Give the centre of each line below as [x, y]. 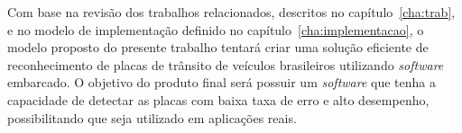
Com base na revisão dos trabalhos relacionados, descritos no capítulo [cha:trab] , [231, 12]
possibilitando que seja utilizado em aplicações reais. [152, 117]
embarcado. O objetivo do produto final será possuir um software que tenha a [222, 82]
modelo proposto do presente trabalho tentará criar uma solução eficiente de [218, 47]
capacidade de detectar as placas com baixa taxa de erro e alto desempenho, [218, 99]
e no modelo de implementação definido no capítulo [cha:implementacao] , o [216, 29]
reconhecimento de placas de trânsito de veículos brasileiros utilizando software [226, 64]
